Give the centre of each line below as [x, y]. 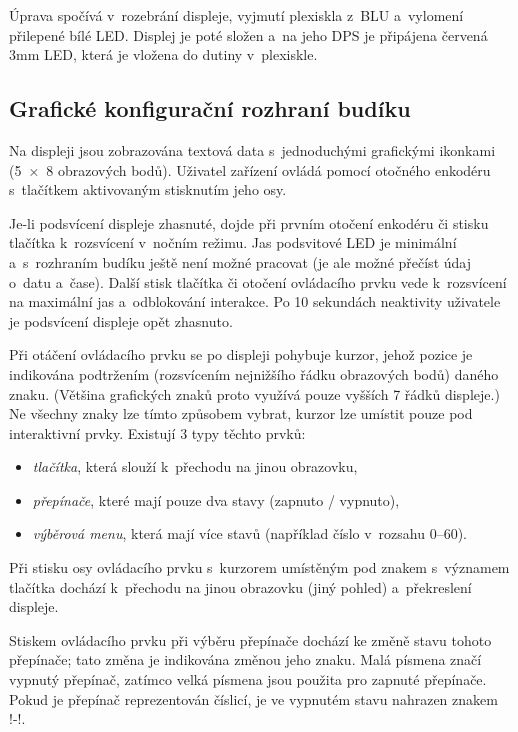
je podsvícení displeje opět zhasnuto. [121, 320]
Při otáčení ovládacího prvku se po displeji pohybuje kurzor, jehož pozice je [241, 354]
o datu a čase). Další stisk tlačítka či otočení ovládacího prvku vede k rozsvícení [258, 281]
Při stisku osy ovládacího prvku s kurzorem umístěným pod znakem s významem [259, 567]
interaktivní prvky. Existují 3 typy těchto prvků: [157, 432]
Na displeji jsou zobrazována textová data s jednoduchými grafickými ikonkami [252, 149]
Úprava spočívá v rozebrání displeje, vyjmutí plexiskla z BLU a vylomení [236, 15]
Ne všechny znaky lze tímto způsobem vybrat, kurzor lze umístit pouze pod [241, 413]
